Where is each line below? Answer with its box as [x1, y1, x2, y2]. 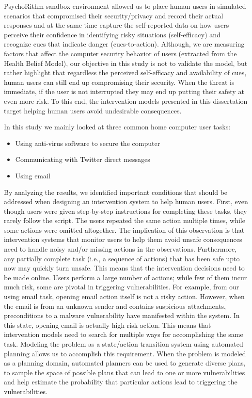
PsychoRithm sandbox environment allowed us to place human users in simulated [4, 1, 246, 11]
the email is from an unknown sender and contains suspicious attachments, [4, 301, 226, 311]
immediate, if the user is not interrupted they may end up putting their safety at [4, 86, 244, 96]
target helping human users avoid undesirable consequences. [4, 105, 182, 115]
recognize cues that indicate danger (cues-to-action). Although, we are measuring [4, 39, 245, 49]
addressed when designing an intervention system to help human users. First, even [4, 196, 248, 207]
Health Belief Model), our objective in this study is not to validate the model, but [4, 58, 248, 68]
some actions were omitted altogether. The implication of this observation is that [4, 224, 245, 235]
